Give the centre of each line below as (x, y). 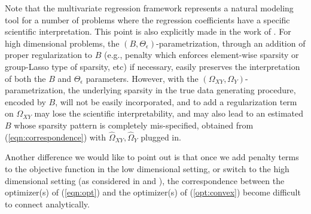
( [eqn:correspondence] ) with (55, 137)
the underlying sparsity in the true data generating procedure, (182, 90)
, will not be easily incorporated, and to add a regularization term (176, 101)
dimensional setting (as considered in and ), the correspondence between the (145, 180)
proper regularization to (49, 55)
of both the (25, 78)
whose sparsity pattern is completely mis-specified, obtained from (134, 125)
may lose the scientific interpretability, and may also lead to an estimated (169, 113)
